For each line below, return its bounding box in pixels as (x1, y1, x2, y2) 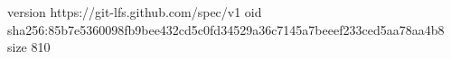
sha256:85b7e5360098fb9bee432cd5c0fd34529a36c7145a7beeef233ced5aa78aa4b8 (7, 20, 445, 38)
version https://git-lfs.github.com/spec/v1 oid (7, 3, 262, 21)
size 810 (7, 38, 51, 56)
